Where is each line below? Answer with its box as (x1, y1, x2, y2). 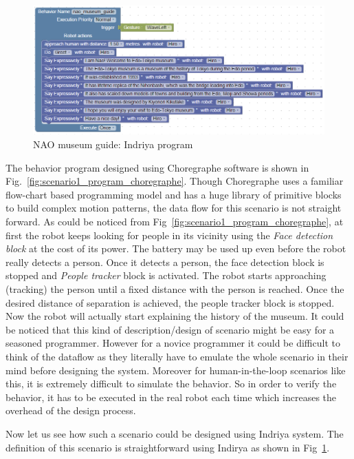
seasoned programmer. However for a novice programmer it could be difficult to (5, 336, 340, 350)
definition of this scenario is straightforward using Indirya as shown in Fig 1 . (5, 440, 330, 454)
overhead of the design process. (5, 403, 136, 418)
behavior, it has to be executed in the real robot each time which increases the (5, 389, 337, 404)
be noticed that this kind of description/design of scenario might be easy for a (5, 322, 335, 336)
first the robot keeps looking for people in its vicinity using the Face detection (5, 227, 333, 242)
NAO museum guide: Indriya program (33, 137, 193, 152)
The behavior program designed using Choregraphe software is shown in (5, 160, 309, 174)
